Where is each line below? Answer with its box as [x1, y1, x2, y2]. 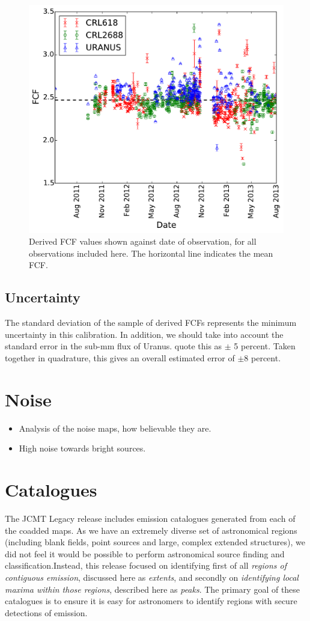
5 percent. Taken [234, 340, 296, 352]
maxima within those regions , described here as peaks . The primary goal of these [5, 583, 300, 595]
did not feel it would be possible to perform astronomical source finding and [5, 547, 285, 560]
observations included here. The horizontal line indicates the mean [29, 246, 273, 259]
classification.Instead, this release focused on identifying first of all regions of [5, 559, 287, 572]
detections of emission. [5, 606, 88, 619]
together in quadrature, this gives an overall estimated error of [5, 352, 235, 364]
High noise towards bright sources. [19, 442, 146, 454]
